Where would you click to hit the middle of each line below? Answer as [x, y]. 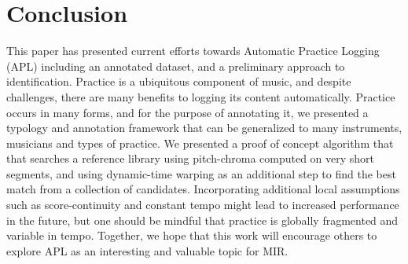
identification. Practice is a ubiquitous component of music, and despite [179, 81]
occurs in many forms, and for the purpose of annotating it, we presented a [187, 112]
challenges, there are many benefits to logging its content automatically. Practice [201, 96]
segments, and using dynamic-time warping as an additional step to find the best [201, 173]
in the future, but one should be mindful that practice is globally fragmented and [202, 220]
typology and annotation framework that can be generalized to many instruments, [204, 128]
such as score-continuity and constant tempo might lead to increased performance [203, 205]
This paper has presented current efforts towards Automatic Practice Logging [193, 51]
